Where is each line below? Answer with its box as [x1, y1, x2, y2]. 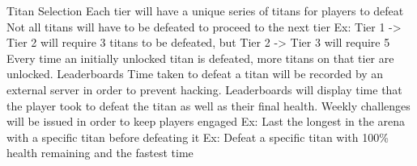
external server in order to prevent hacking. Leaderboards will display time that [6, 81, 402, 98]
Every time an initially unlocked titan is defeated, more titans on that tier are [6, 49, 394, 66]
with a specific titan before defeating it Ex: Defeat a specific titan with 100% [6, 128, 389, 145]
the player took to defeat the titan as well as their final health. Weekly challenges [6, 97, 411, 114]
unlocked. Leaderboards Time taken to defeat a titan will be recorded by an [6, 65, 384, 82]
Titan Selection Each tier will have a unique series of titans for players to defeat [6, 2, 404, 19]
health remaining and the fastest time [6, 144, 194, 161]
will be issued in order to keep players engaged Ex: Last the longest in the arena [6, 113, 406, 130]
